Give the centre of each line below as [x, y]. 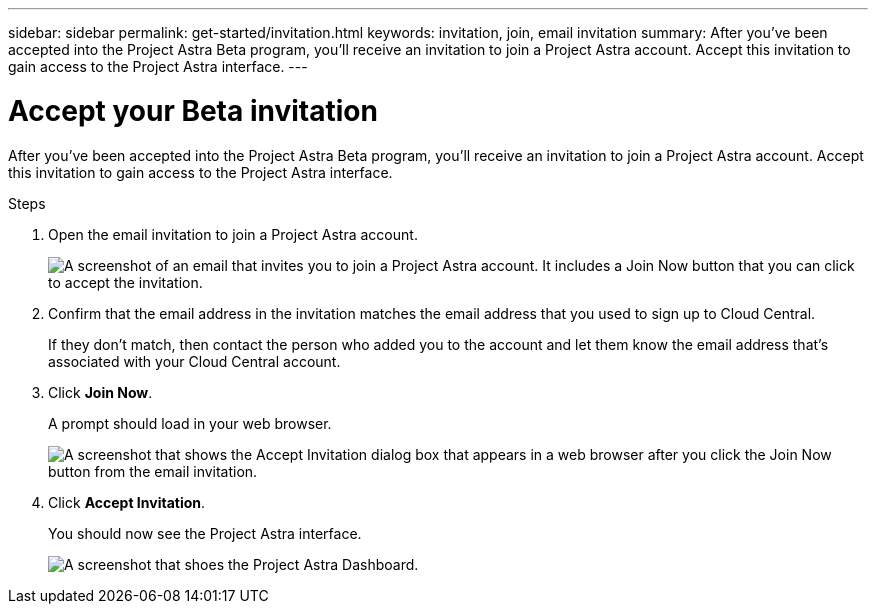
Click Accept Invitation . [127, 502]
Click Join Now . [100, 392]
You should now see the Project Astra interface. [205, 533]
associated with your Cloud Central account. [194, 361]
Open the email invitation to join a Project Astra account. [233, 234]
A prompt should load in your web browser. [190, 423]
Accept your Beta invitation [193, 110]
